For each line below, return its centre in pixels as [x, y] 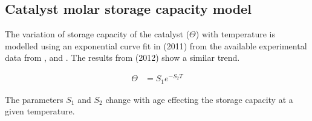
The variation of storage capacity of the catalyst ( [97, 34]
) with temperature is [236, 34]
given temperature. [40, 111]
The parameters [34, 99]
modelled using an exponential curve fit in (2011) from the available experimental [156, 45]
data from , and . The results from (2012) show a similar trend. [122, 57]
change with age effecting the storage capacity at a [199, 99]
